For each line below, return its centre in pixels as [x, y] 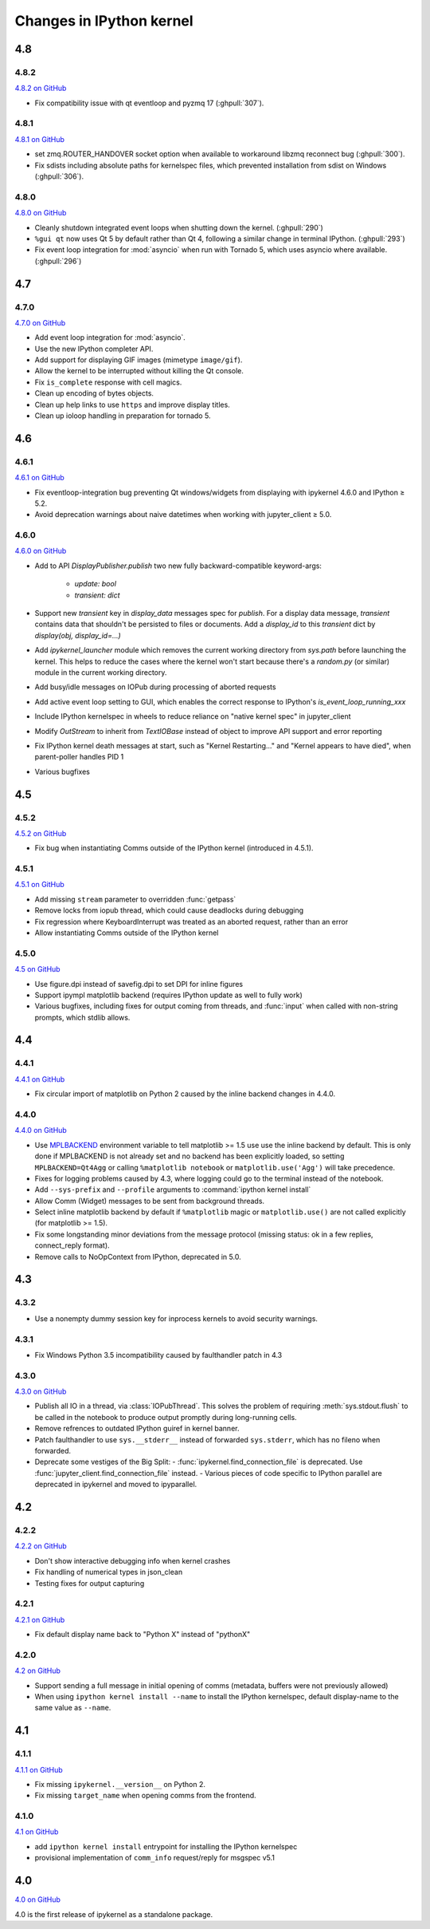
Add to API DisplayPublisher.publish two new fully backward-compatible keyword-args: [178, 566]
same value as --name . [73, 1708]
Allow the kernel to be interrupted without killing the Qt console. [139, 371]
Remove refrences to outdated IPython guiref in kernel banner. [137, 1429]
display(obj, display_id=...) [78, 635]
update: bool [96, 584]
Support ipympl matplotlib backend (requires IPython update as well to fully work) [168, 995]
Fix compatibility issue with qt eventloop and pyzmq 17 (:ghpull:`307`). [149, 103]
